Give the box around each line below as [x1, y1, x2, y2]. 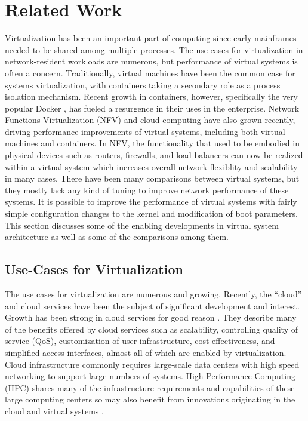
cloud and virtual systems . [5, 404, 104, 417]
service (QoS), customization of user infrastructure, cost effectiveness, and [5, 334, 275, 347]
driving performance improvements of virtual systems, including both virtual [5, 125, 285, 137]
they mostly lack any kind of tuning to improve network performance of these [5, 183, 289, 196]
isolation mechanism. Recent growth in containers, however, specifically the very [5, 90, 298, 103]
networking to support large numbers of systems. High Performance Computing [5, 370, 295, 382]
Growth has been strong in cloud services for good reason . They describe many [5, 311, 297, 324]
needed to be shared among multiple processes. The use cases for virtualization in [5, 43, 303, 56]
